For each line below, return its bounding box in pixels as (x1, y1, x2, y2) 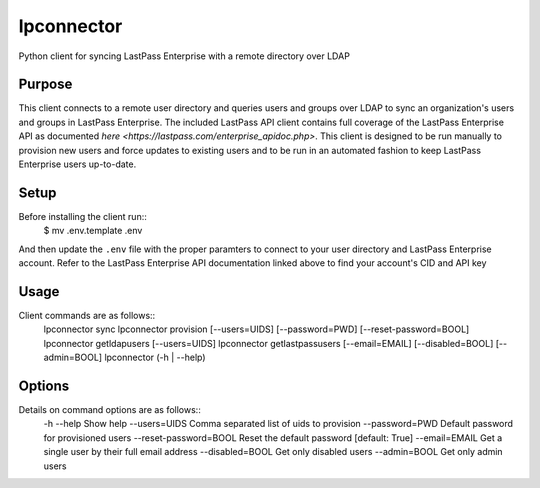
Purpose (18, 76, 73, 93)
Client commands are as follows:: (18, 310, 156, 321)
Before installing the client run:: (18, 210, 147, 222)
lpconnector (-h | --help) (104, 351, 206, 364)
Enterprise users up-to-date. (18, 158, 137, 170)
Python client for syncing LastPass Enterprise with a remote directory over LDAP (18, 50, 350, 62)
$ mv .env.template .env (43, 225, 143, 237)
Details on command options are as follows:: (18, 404, 202, 416)
